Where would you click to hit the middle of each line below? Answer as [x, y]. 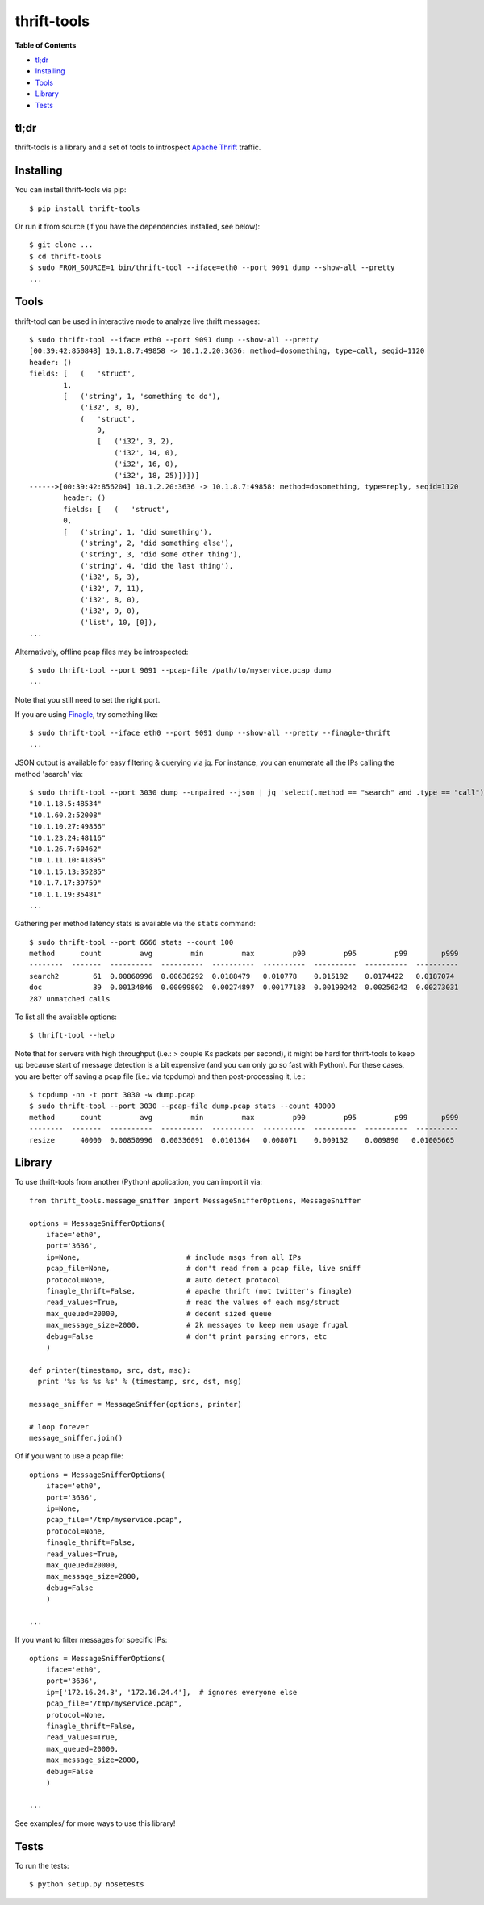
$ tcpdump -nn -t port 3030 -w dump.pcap [112, 1095]
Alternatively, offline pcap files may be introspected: [102, 652]
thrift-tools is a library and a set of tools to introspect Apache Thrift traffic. [138, 147]
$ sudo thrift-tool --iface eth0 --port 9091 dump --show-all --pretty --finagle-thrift [210, 733]
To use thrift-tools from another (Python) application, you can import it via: [138, 1182]
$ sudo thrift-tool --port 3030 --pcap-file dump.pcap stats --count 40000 [182, 1106]
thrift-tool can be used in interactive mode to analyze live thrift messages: [138, 321]
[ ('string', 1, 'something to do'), [142, 396]
